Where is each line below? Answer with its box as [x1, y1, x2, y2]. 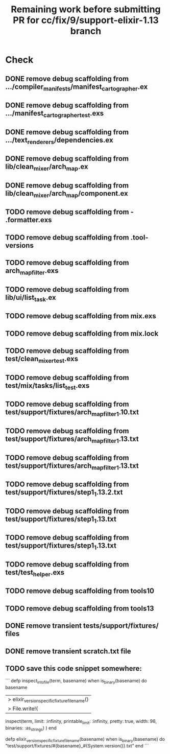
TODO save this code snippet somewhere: [5, 664, 142, 673]
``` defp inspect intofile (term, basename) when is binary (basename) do [5, 678, 147, 685]
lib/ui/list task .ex [5, 293, 56, 303]
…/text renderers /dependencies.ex [5, 135, 113, 146]
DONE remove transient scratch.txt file [5, 647, 131, 655]
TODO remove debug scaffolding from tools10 [5, 586, 155, 596]
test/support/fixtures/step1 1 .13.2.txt [5, 488, 123, 498]
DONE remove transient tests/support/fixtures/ [5, 622, 159, 630]
